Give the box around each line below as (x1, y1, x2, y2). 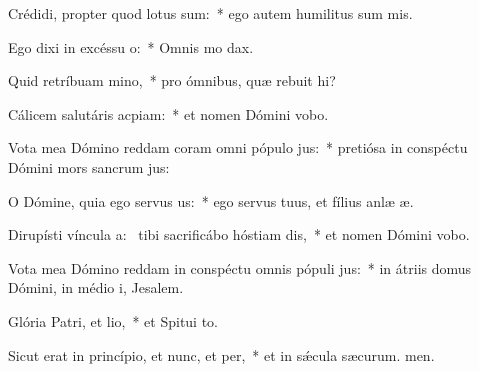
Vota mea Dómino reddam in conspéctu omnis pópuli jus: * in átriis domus (8, 257, 472, 278)
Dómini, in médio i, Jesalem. (8, 277, 184, 298)
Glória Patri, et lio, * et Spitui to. (8, 310, 219, 331)
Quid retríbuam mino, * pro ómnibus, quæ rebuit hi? (8, 70, 336, 91)
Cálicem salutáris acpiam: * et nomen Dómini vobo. (8, 103, 329, 124)
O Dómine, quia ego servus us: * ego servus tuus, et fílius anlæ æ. (8, 190, 414, 211)
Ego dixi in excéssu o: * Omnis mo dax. (8, 36, 254, 57)
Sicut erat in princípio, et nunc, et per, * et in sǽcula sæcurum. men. (8, 344, 435, 365)
